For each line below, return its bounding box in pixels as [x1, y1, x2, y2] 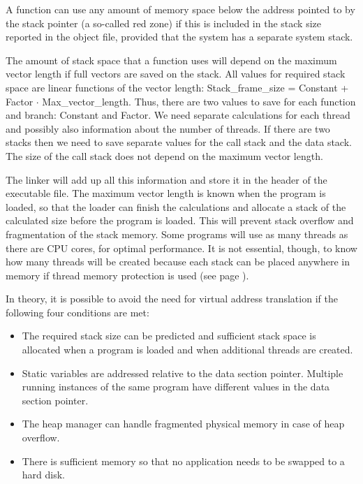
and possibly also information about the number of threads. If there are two [6, 121, 330, 135]
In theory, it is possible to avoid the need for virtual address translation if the [6, 291, 338, 306]
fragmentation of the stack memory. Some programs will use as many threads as [6, 226, 348, 241]
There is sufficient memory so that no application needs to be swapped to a [22, 453, 345, 468]
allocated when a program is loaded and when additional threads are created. [22, 342, 353, 357]
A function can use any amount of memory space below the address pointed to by [6, 2, 355, 16]
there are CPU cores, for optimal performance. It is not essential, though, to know [6, 240, 357, 255]
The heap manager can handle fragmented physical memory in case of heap [22, 416, 345, 431]
